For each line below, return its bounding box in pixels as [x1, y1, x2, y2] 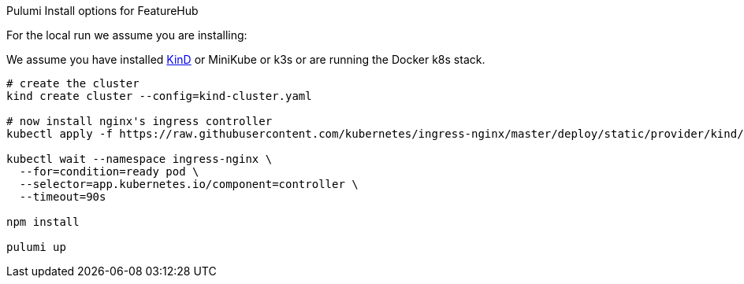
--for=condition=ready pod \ [19, 165, 199, 178]
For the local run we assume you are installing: [6, 28, 247, 42]
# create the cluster [6, 77, 139, 90]
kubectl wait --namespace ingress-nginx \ [6, 153, 273, 165]
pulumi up [6, 241, 66, 253]
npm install [6, 216, 80, 228]
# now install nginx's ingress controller [6, 115, 273, 127]
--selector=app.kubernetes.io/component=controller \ [19, 178, 359, 190]
